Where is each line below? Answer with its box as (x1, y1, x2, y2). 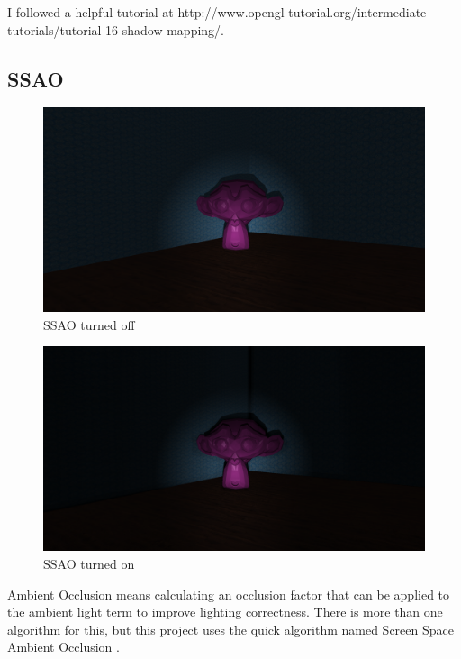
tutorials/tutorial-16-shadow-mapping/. (7, 20, 224, 39)
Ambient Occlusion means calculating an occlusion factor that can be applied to (7, 584, 450, 603)
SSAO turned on (43, 554, 135, 572)
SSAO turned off (43, 315, 135, 334)
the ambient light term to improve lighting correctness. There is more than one (7, 602, 443, 621)
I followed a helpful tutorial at (7, 3, 174, 21)
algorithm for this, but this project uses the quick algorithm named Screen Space (7, 619, 454, 638)
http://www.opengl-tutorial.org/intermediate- (177, 3, 430, 21)
